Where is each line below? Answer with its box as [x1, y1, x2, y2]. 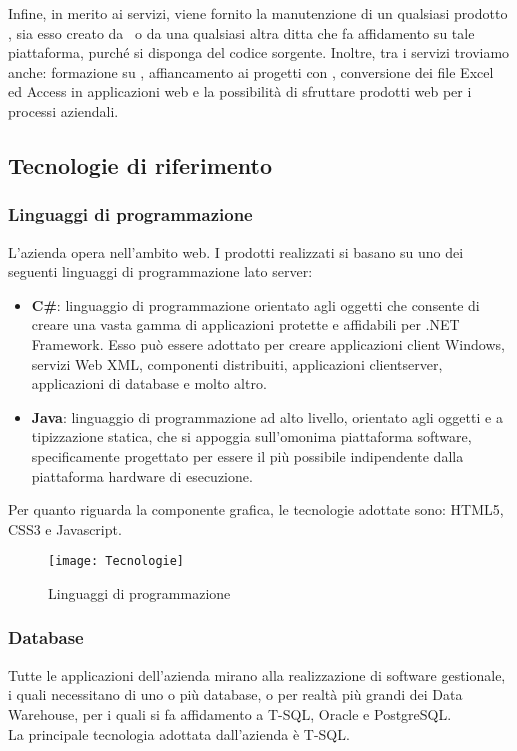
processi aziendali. [8, 100, 119, 121]
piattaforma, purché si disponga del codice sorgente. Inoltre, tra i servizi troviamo [8, 42, 510, 63]
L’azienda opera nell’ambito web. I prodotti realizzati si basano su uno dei [8, 241, 464, 262]
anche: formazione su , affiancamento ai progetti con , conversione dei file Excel [8, 61, 494, 82]
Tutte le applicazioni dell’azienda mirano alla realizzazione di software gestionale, [8, 664, 506, 685]
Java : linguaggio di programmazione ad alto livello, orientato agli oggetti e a [31, 406, 503, 427]
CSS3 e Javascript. [8, 518, 122, 539]
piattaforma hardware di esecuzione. [31, 465, 253, 486]
